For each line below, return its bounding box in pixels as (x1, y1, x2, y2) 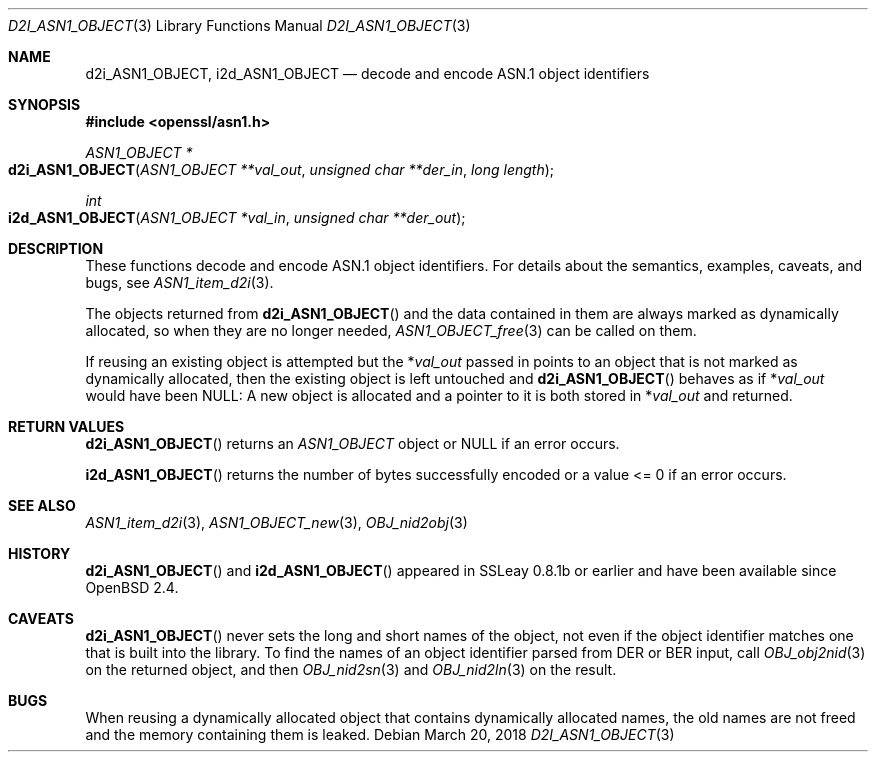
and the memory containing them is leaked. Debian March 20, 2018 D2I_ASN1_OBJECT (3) (85, 726, 675, 743)
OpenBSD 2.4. (85, 579, 179, 596)
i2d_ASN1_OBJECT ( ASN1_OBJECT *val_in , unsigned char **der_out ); (8, 209, 466, 226)
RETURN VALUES (8, 418, 125, 435)
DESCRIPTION (8, 240, 104, 257)
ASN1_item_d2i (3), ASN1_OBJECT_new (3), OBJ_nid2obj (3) (85, 514, 468, 531)
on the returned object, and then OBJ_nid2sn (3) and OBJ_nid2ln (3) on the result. (85, 661, 617, 678)
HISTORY (8, 545, 71, 562)
